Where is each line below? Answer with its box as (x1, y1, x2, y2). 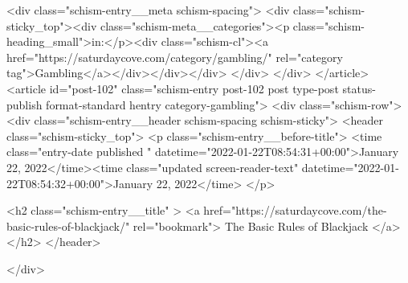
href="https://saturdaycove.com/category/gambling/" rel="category (6, 48, 343, 65)
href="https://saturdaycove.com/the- (203, 202, 387, 219)
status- (342, 80, 376, 96)
